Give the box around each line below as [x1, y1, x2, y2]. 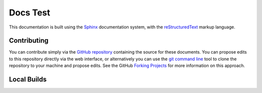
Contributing [9, 37, 49, 45]
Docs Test [9, 7, 50, 18]
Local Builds [9, 75, 47, 84]
